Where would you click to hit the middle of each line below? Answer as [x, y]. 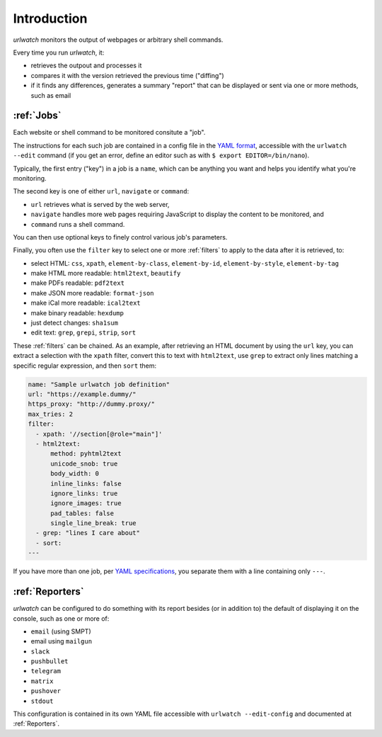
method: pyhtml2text [86, 454]
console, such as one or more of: [61, 618]
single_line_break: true [94, 523]
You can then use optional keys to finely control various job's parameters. [120, 237]
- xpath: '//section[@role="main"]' [99, 434]
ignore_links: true [84, 493]
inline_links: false [86, 483]
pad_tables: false [82, 513]
